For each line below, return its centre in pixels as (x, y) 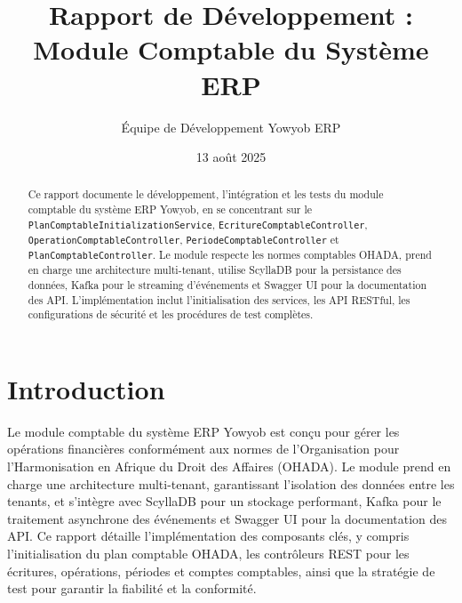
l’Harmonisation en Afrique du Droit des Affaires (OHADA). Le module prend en (229, 466)
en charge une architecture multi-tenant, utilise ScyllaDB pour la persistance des (215, 270)
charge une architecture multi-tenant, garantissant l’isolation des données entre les (231, 483)
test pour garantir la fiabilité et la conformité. (132, 588)
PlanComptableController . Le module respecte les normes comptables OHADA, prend (230, 255)
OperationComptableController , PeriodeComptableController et (183, 239)
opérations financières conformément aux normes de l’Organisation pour (203, 449)
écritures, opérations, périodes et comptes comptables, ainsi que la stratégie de (221, 571)
